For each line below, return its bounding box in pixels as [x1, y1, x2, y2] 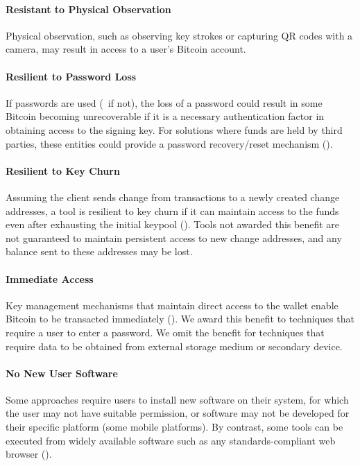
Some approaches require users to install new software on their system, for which [6, 392, 349, 406]
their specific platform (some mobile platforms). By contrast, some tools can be [6, 420, 343, 434]
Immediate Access [6, 271, 94, 286]
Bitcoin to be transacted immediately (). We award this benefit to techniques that [6, 311, 354, 326]
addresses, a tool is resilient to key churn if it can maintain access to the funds [6, 203, 339, 218]
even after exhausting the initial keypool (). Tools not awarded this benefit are [6, 217, 340, 232]
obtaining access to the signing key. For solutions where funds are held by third [6, 122, 343, 137]
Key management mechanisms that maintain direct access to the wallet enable [6, 297, 338, 312]
